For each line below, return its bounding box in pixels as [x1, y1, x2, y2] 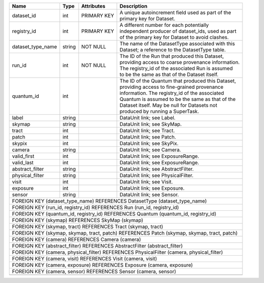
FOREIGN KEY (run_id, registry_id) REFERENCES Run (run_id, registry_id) [12, 204, 179, 211]
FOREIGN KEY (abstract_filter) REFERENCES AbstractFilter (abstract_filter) [12, 243, 183, 249]
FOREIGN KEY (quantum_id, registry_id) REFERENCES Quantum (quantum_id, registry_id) [12, 210, 217, 217]
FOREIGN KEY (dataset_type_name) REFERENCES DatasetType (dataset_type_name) [12, 198, 207, 204]
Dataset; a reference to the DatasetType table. [119, 46, 226, 53]
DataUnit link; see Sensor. [119, 191, 179, 198]
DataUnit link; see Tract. [119, 127, 175, 134]
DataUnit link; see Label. [119, 115, 176, 121]
